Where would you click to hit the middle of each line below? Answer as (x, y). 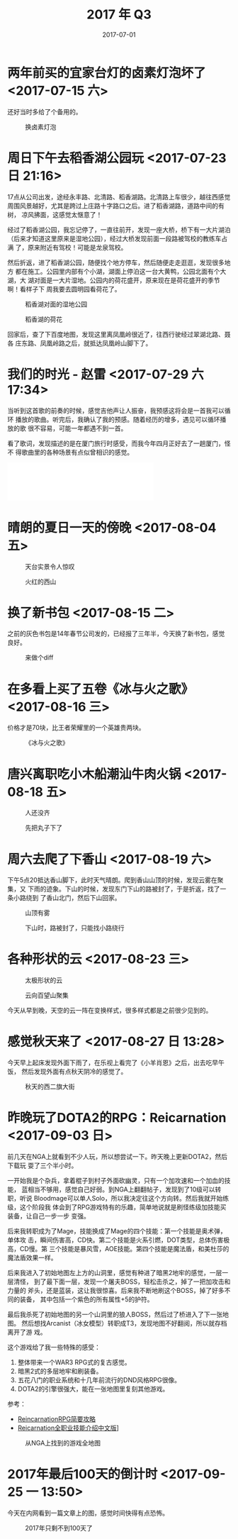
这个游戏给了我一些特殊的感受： (54, 1348)
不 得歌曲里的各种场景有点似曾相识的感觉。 (70, 452)
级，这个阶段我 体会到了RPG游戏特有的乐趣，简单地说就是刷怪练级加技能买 (117, 1207)
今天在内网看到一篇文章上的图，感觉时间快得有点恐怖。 (88, 1513)
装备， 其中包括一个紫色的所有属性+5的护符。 (86, 1299)
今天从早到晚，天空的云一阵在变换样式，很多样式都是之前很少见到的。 (110, 1011)
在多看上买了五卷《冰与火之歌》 (101, 689)
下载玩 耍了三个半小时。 (42, 1166)
